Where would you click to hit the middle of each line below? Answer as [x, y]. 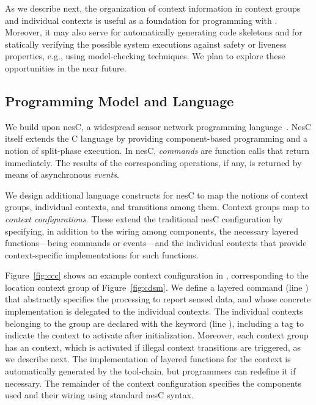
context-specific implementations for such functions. [102, 254]
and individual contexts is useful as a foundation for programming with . [141, 20]
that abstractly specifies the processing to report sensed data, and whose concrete [158, 299]
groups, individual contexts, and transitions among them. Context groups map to [157, 207]
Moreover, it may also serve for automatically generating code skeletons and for [154, 32]
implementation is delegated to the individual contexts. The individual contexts [154, 311]
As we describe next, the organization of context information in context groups [153, 8]
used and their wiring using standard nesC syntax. [99, 395]
